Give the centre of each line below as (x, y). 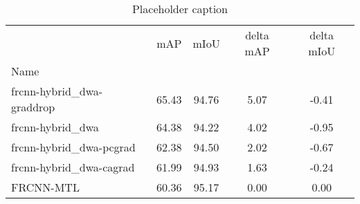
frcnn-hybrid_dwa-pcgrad (73, 147)
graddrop (33, 107)
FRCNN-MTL (45, 187)
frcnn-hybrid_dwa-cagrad (73, 167)
